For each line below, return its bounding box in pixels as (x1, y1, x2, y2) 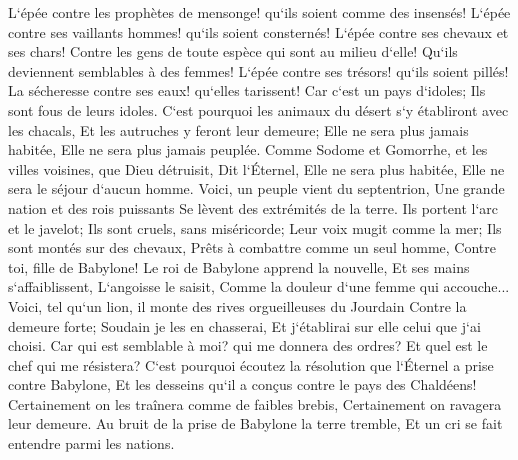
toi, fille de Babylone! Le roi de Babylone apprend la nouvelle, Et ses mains (8, 256, 470, 277)
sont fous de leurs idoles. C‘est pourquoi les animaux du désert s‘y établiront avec (8, 99, 509, 120)
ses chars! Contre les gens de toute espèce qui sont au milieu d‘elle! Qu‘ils (8, 41, 458, 62)
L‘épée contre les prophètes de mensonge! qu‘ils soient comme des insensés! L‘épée (8, 2, 511, 22)
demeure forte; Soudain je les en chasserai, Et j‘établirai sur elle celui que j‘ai (8, 315, 481, 336)
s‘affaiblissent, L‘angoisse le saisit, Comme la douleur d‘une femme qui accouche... (8, 276, 510, 297)
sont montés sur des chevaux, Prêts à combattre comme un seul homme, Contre (8, 237, 496, 258)
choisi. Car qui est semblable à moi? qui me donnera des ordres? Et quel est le (8, 335, 488, 356)
